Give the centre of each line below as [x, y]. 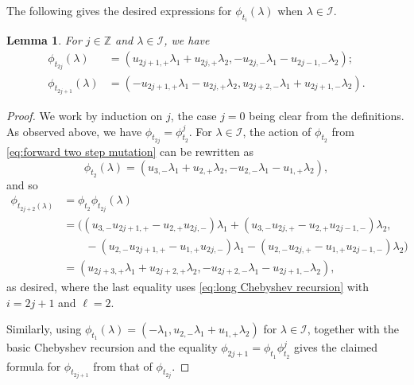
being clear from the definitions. [327, 115]
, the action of [277, 131]
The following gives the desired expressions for [119, 10]
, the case [193, 115]
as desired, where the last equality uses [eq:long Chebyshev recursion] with [188, 286]
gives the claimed [336, 347]
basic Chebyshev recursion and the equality [112, 347]
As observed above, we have [74, 131]
